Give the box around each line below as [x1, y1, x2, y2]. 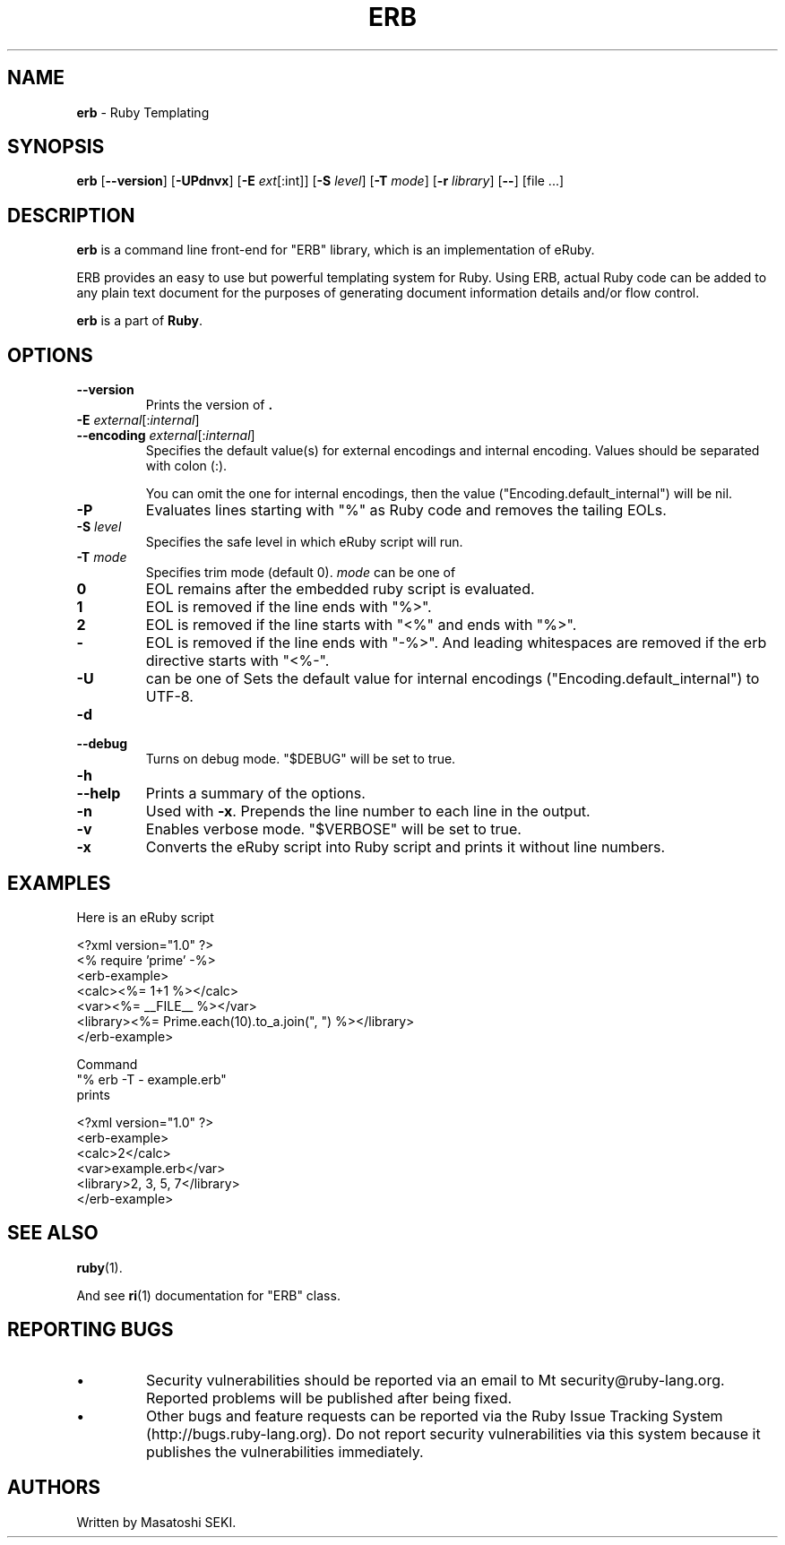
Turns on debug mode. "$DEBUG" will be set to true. [145, 751, 456, 767]
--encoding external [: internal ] [76, 427, 255, 444]
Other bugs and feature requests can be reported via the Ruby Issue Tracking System [146, 1406, 723, 1425]
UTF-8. [145, 687, 194, 706]
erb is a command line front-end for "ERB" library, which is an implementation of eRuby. [76, 242, 595, 258]
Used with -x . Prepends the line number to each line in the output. [145, 802, 591, 821]
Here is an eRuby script [76, 909, 214, 925]
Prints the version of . [145, 397, 273, 413]
